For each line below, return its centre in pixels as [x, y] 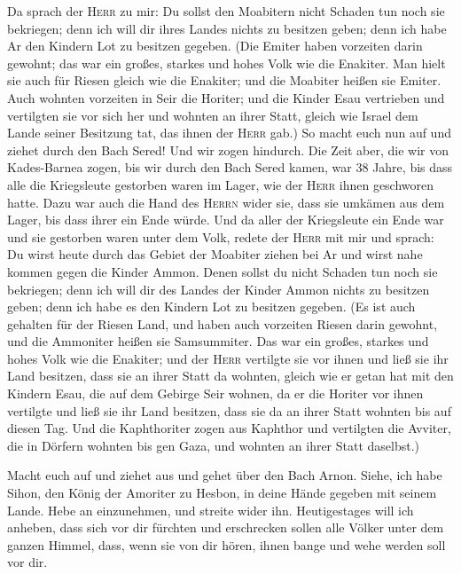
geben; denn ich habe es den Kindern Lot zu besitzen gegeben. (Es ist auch [211, 307]
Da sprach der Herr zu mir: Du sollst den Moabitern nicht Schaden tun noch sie [226, 11]
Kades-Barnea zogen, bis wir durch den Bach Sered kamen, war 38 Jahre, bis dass [230, 167]
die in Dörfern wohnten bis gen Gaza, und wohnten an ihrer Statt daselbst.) [214, 445]
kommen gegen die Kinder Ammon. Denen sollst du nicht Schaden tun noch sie [223, 271]
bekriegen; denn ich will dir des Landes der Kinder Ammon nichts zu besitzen [219, 289]
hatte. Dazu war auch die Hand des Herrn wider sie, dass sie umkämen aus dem [226, 202]
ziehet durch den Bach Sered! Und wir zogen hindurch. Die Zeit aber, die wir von [228, 149]
